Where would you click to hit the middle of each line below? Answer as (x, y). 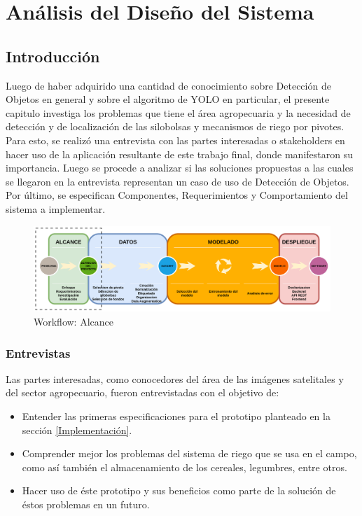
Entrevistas (38, 353)
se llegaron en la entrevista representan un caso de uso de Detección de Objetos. (177, 181)
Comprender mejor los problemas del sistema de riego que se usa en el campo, (189, 453)
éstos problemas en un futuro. (86, 504)
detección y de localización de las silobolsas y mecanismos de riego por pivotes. (175, 126)
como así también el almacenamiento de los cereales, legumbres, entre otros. (185, 467)
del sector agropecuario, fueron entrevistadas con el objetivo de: (142, 392)
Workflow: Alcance (74, 322)
